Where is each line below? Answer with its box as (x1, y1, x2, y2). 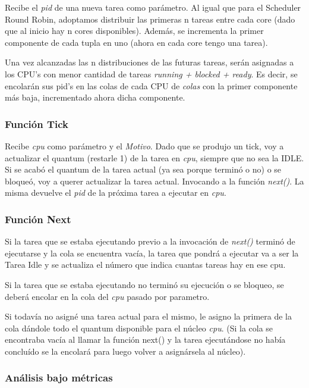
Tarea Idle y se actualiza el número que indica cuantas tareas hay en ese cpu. (5, 258, 286, 271)
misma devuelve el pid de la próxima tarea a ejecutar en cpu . (5, 186, 226, 199)
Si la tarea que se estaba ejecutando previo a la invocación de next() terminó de (5, 235, 295, 248)
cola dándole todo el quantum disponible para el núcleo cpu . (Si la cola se (5, 321, 273, 334)
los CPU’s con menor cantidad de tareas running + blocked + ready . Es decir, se (5, 67, 298, 80)
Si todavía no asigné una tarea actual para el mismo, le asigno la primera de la (5, 310, 292, 323)
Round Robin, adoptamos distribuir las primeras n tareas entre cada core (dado (5, 12, 295, 25)
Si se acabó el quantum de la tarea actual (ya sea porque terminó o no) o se (5, 163, 282, 176)
